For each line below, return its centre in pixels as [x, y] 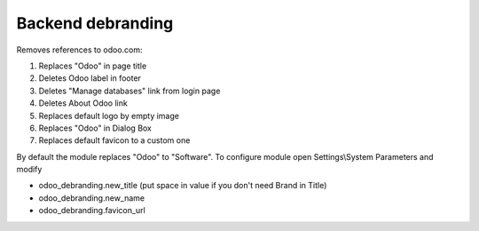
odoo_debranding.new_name [92, 198]
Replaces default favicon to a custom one [114, 140]
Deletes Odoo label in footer [90, 78]
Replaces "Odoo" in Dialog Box [95, 128]
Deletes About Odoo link [83, 103]
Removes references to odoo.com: [79, 50]
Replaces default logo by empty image [109, 115]
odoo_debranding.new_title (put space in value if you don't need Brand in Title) [183, 186]
